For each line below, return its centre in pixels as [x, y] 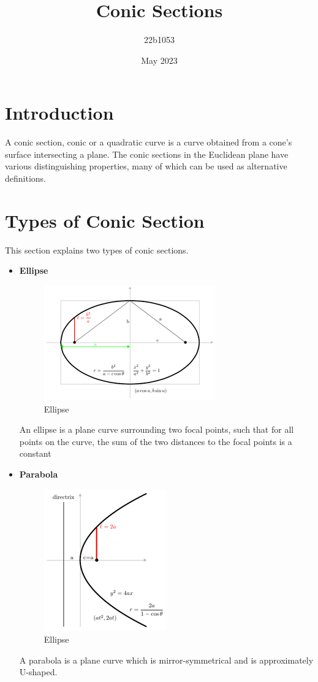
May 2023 [159, 60]
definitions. [25, 178]
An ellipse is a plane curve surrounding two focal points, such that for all [157, 429]
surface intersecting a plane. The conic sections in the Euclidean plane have [147, 154]
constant [35, 453]
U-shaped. [38, 672]
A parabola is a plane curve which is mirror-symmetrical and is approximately [166, 660]
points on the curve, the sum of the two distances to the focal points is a [156, 441]
